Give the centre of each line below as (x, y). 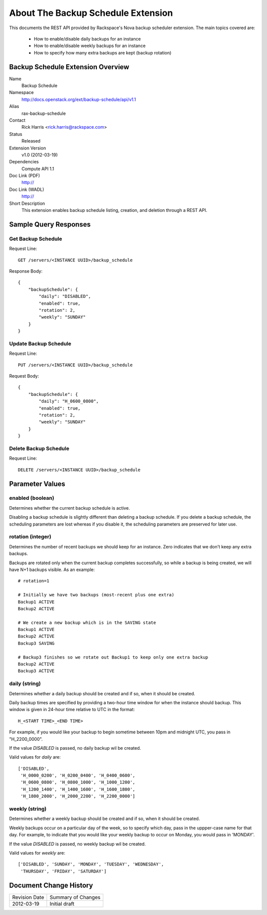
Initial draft (62, 904)
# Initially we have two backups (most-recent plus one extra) (96, 595)
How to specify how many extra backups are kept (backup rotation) (103, 52)
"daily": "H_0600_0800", (69, 401)
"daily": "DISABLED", (65, 296)
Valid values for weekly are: (37, 853)
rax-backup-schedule (44, 113)
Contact (17, 120)
